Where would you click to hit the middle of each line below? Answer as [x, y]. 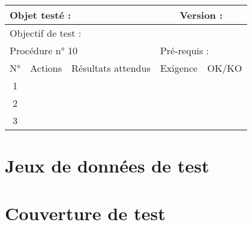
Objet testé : [40, 15]
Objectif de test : [46, 33]
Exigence [179, 68]
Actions [46, 68]
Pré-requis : [184, 50]
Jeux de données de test [107, 166]
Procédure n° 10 [44, 50]
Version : [201, 15]
